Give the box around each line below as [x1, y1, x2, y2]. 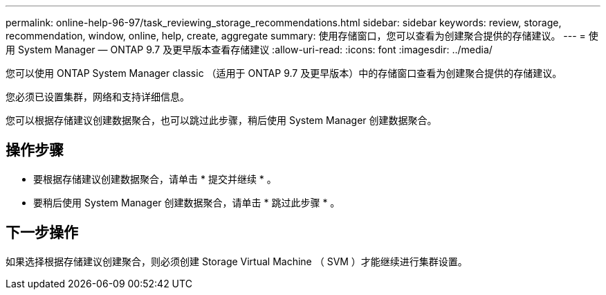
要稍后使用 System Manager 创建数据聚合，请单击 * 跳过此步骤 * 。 [33, 196, 340, 208]
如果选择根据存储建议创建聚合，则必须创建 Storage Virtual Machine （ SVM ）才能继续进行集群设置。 [6, 255, 468, 267]
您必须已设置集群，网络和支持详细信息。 [6, 91, 190, 102]
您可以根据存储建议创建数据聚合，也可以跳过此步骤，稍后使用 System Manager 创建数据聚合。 [6, 114, 437, 126]
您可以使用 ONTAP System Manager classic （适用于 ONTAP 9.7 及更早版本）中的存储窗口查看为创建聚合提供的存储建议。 [6, 67, 562, 79]
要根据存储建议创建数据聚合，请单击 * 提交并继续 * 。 [33, 172, 277, 185]
